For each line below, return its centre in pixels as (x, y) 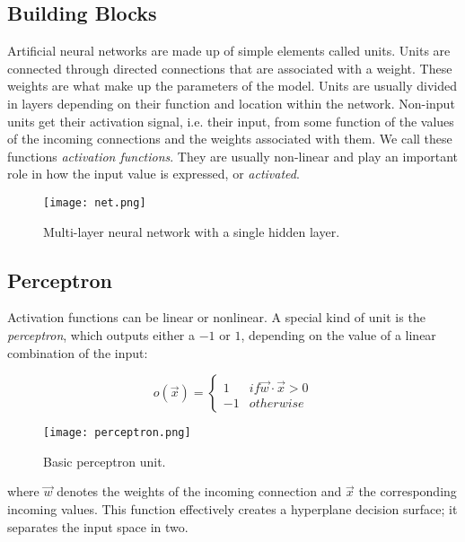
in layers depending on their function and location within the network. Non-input (231, 103)
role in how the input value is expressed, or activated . (154, 174)
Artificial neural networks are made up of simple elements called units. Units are (229, 51)
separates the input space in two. (98, 526)
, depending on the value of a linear (338, 335)
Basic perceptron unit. (105, 461)
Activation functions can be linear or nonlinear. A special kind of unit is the (216, 317)
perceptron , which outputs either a (101, 335)
